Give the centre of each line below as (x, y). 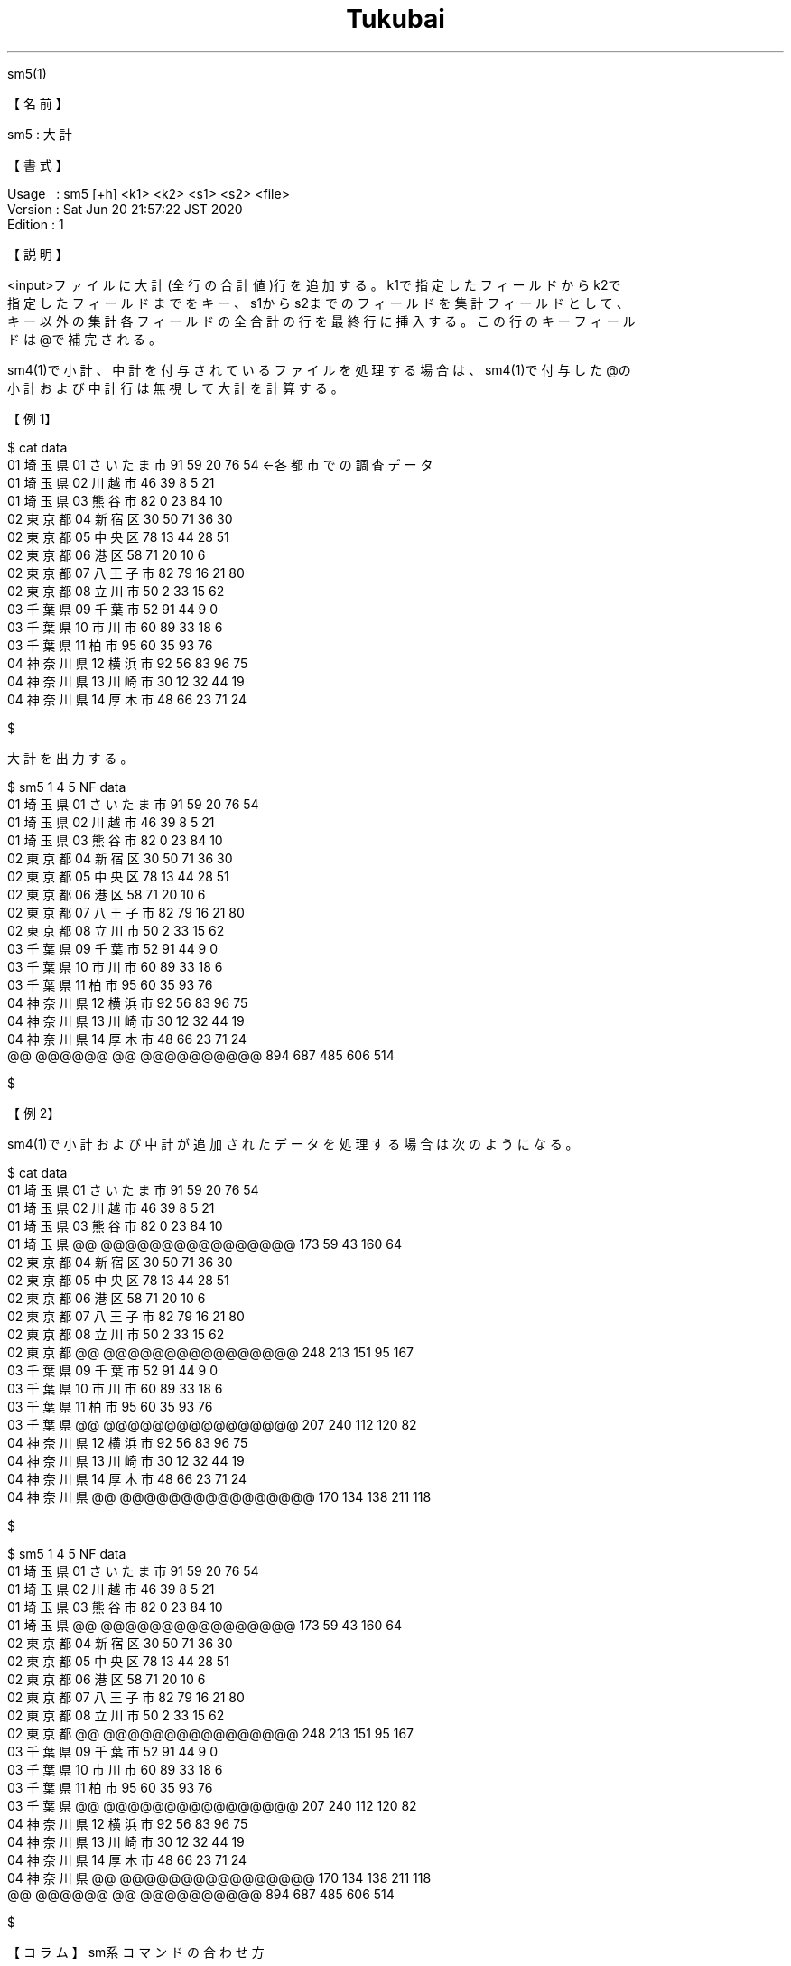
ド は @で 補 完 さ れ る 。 (85, 339)
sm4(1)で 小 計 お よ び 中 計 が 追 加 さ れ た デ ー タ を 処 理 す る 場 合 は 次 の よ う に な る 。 (293, 1143)
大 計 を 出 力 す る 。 (70, 758)
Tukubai (395, 19)
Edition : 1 (36, 224)
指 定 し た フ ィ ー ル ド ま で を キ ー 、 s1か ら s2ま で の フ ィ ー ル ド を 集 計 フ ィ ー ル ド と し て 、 (318, 303)
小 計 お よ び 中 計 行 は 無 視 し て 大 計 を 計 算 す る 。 (176, 387)
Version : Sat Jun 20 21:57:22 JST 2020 (125, 209)
